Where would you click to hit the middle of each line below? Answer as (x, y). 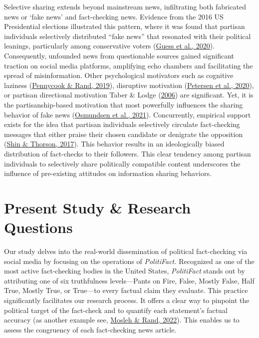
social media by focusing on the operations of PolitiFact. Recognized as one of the (129, 261)
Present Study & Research (98, 207)
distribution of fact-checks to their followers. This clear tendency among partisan (128, 153)
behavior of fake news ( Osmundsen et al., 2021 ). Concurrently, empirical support (128, 114)
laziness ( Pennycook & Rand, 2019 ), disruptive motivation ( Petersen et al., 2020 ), (129, 85)
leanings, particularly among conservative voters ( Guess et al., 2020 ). (110, 46)
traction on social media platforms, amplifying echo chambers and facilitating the (129, 65)
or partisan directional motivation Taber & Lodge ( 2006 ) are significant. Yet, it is (129, 95)
